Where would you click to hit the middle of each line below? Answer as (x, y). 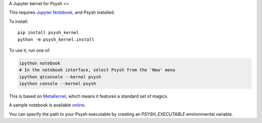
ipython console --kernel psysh (58, 84)
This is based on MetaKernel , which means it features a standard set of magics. (89, 96)
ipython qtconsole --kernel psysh (60, 77)
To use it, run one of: (30, 50)
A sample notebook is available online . (47, 105)
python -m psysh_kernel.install (56, 39)
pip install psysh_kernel (49, 33)
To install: (19, 21)
